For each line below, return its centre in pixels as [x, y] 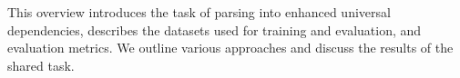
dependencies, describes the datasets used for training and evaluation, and [215, 29]
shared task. [41, 65]
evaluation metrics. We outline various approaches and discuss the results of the [230, 48]
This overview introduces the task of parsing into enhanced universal [199, 12]
